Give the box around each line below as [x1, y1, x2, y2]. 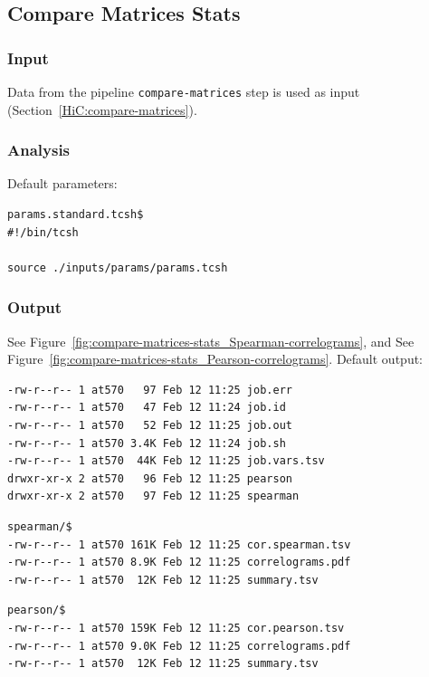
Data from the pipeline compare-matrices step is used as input [7, 82, 360, 100]
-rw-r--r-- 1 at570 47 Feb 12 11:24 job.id [7, 401, 286, 415]
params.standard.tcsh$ [7, 208, 144, 222]
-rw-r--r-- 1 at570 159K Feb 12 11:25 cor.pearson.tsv [7, 621, 345, 634]
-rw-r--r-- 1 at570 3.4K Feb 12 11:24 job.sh [7, 436, 286, 450]
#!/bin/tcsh [7, 225, 79, 239]
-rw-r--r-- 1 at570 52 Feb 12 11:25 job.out [7, 419, 292, 433]
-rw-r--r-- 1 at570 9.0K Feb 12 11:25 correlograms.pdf [7, 639, 351, 653]
